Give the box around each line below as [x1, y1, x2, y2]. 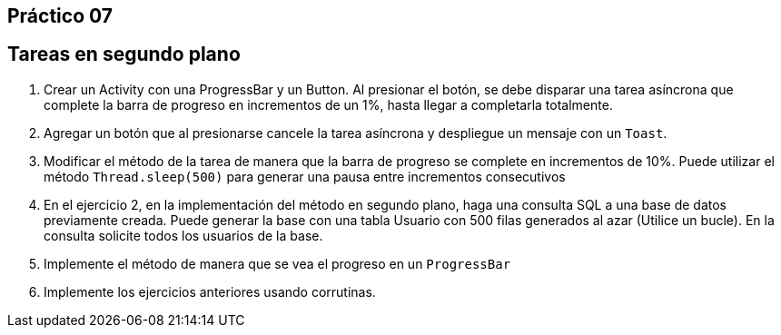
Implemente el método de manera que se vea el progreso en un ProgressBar [44, 255, 511, 271]
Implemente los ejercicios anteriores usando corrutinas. [44, 283, 376, 300]
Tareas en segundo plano [7, 43, 241, 66]
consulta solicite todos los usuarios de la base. [44, 227, 323, 243]
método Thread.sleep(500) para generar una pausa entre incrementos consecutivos [44, 168, 566, 184]
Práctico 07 [7, 5, 113, 27]
